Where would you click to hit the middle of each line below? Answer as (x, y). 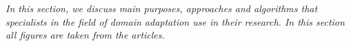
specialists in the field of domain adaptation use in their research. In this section (175, 21)
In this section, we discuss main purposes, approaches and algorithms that (162, 8)
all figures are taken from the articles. (85, 35)
